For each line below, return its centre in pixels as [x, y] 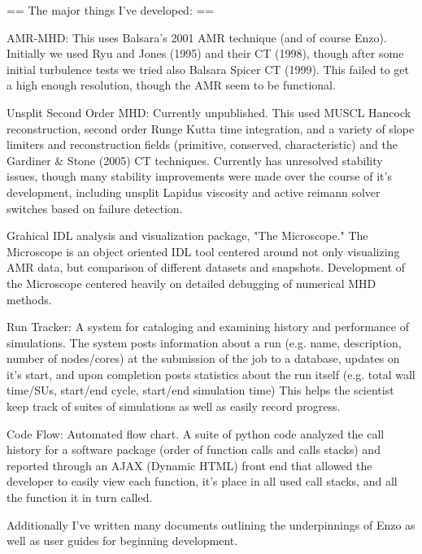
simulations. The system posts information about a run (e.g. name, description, [204, 342]
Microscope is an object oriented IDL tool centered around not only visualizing [203, 251]
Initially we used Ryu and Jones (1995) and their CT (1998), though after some [205, 53]
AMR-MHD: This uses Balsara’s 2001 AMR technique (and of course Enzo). [197, 37]
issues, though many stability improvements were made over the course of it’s [199, 176]
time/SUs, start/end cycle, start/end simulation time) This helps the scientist [200, 390]
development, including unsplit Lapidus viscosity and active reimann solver [194, 192]
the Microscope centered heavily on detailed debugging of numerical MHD [191, 283]
